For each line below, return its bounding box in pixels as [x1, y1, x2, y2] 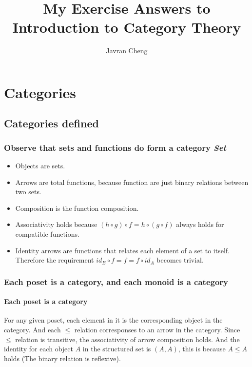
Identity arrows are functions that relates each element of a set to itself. [15, 245, 230, 255]
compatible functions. [15, 229, 79, 239]
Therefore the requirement [15, 255, 94, 265]
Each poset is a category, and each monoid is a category [4, 275, 229, 287]
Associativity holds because [15, 219, 97, 229]
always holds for [176, 219, 224, 229]
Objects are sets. [15, 161, 65, 171]
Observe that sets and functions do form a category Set [4, 141, 226, 153]
